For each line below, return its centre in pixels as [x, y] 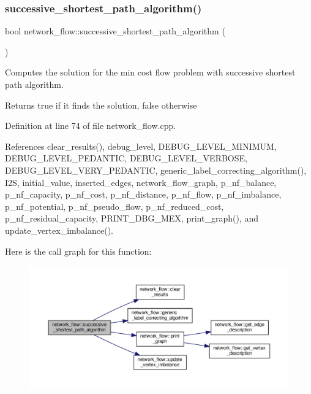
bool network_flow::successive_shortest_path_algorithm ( [115, 31]
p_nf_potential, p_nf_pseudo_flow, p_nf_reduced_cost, [114, 206]
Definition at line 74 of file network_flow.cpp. [91, 126]
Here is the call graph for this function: [78, 251]
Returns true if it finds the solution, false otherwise [101, 105]
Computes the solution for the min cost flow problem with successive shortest [150, 72]
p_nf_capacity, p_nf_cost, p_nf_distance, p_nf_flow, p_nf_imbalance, [143, 194]
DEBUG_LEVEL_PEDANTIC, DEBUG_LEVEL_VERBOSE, [126, 158]
